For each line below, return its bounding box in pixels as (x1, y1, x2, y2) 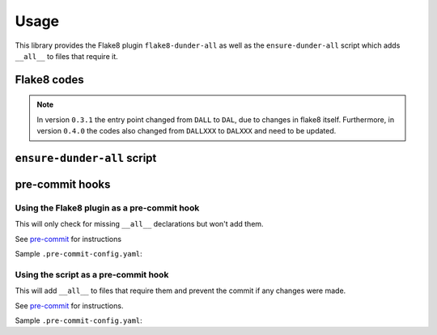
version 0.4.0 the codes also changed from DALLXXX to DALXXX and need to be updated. (36, 126, 337, 136)
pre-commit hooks (15, 177, 111, 191)
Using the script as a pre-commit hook (15, 269, 169, 280)
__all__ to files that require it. (15, 51, 119, 61)
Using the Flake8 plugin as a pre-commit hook (15, 202, 200, 214)
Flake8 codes (15, 73, 84, 87)
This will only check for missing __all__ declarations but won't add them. (15, 219, 264, 229)
